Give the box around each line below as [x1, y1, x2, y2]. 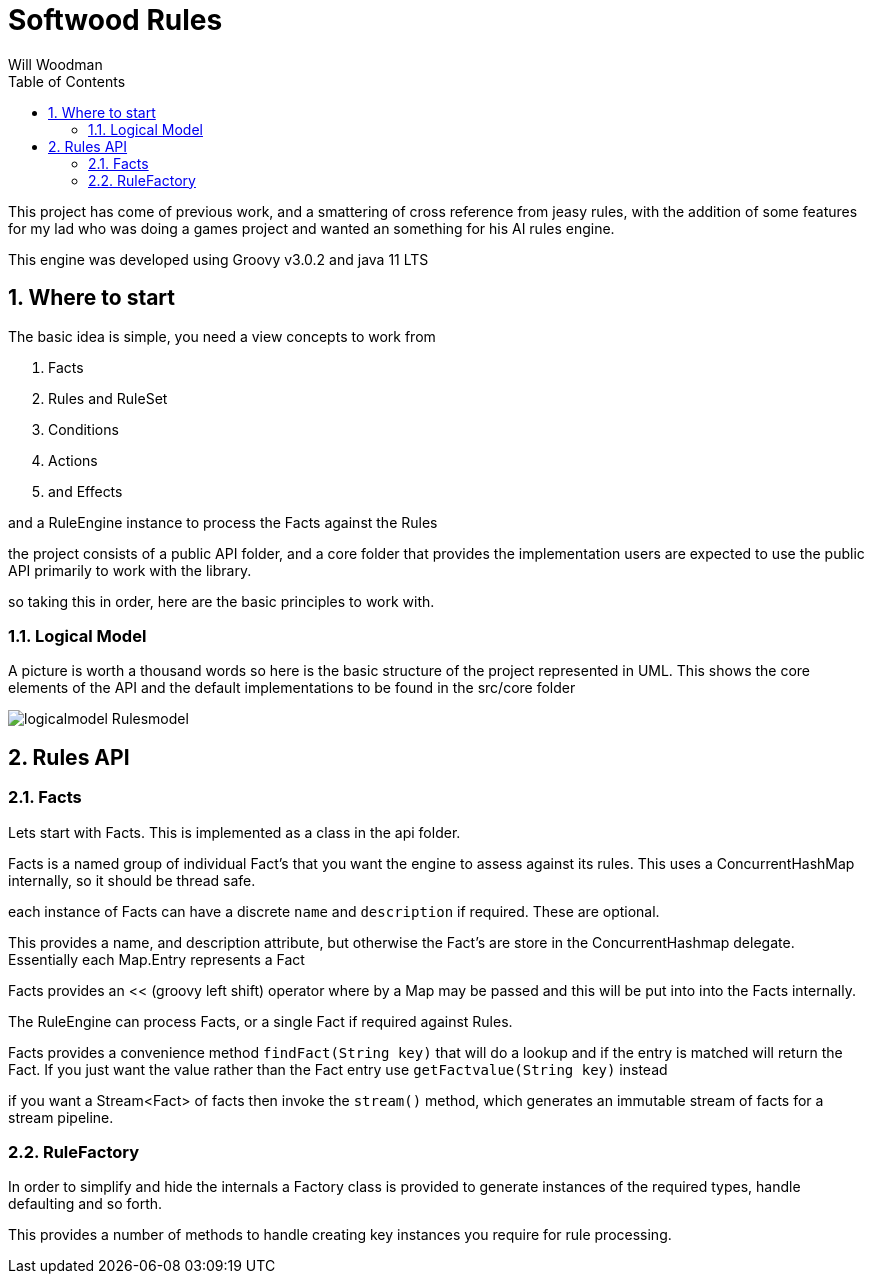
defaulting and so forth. [8, 1195, 163, 1213]
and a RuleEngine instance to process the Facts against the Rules [8, 513, 438, 531]
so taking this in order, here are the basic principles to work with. [8, 592, 435, 610]
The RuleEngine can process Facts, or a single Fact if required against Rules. [8, 1012, 513, 1030]
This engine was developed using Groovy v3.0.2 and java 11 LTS [8, 250, 429, 268]
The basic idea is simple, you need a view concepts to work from [8, 327, 436, 345]
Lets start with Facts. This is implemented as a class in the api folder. [8, 823, 461, 841]
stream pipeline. [8, 1108, 114, 1126]
